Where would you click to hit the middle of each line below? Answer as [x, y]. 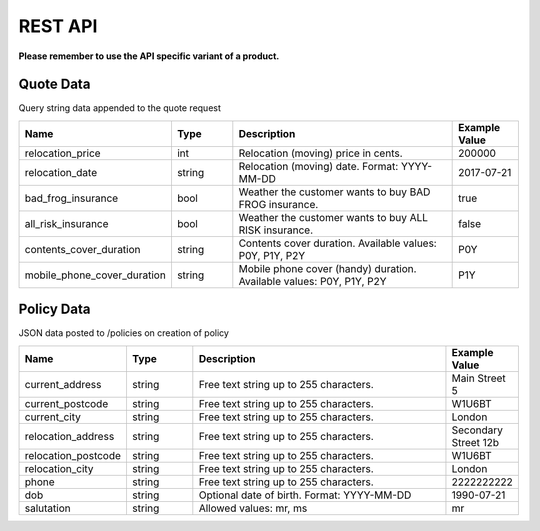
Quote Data [54, 84]
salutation [47, 508]
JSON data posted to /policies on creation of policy [124, 333]
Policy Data [54, 309]
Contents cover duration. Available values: [337, 243]
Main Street [479, 378]
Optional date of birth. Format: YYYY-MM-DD [305, 495]
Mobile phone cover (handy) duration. [327, 268]
